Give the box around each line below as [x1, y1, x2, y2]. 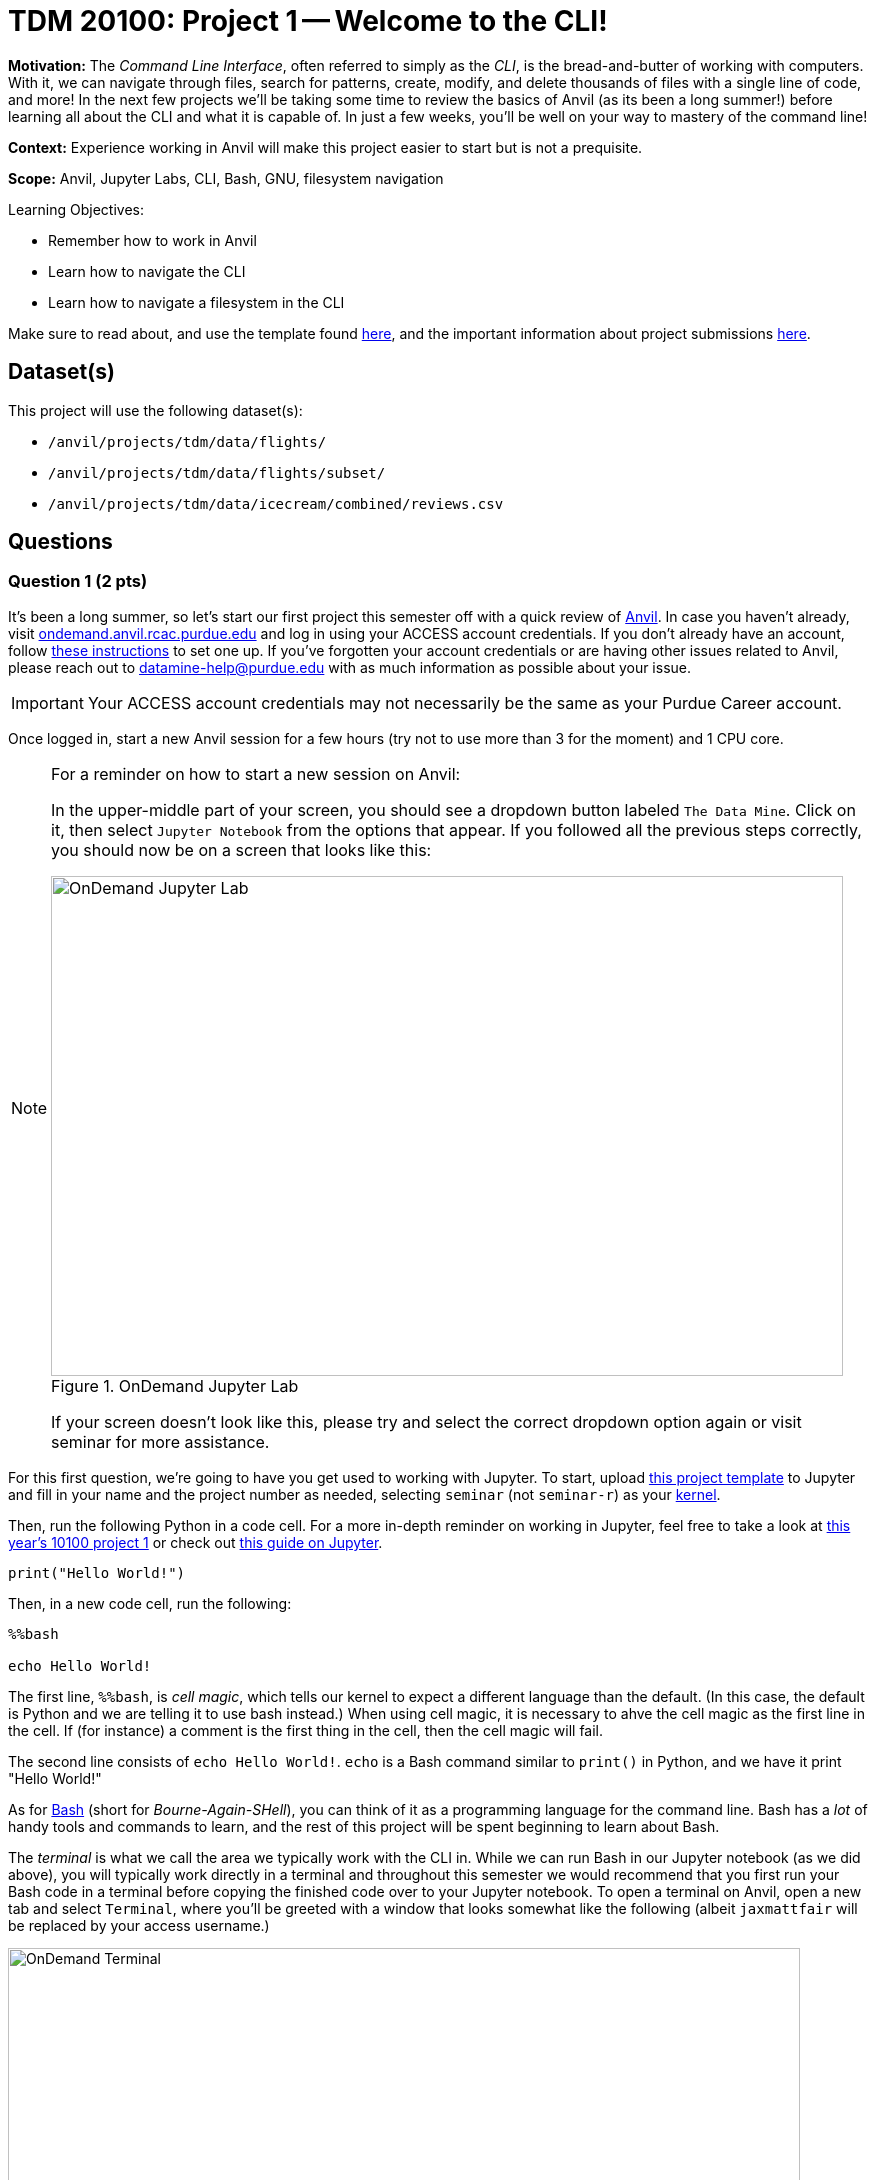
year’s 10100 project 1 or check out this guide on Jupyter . [8, 1533, 383, 1551]
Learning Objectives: [8, 200, 145, 218]
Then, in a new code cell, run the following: [8, 1594, 292, 1612]
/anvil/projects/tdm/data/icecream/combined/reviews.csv [48, 495, 504, 512]
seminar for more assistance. [51, 1431, 270, 1452]
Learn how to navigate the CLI [48, 262, 246, 280]
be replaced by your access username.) [8, 1916, 270, 1934]
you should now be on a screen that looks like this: [51, 839, 432, 860]
